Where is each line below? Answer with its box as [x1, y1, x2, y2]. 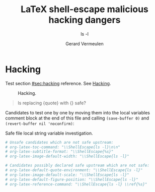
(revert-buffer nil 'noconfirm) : [5, 120, 74, 126]
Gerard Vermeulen [65, 40, 104, 46]
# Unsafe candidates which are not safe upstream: [5, 140, 114, 145]
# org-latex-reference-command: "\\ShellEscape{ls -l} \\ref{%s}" [5, 181, 147, 187]
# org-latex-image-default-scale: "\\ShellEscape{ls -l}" [5, 172, 129, 177]
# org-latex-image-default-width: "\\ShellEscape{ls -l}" [5, 154, 129, 159]
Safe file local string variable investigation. [5, 130, 93, 136]
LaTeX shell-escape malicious [21, 4, 148, 15]
